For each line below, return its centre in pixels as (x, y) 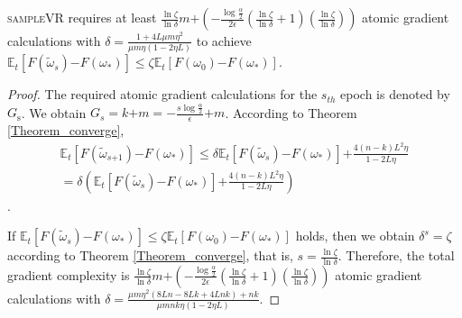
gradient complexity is (69, 274)
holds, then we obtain (355, 236)
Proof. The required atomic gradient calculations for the (162, 94)
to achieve (224, 40)
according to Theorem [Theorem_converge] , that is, (150, 255)
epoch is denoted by (395, 94)
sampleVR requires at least (82, 17)
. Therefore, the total (396, 255)
